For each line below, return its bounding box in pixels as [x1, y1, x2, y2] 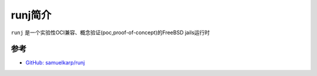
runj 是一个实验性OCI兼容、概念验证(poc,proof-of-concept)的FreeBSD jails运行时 [11, 29, 210, 36]
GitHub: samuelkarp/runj [25, 59, 85, 66]
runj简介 [11, 9, 52, 21]
